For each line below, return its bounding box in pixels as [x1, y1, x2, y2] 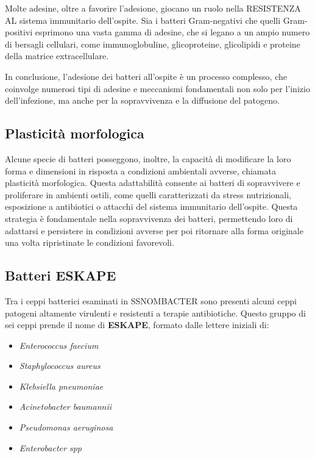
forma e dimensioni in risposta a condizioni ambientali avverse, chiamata [5, 164, 276, 177]
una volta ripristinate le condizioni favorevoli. [5, 236, 174, 249]
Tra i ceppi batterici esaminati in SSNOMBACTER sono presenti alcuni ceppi [5, 294, 297, 307]
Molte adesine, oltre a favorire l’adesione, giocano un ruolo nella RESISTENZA [5, 2, 301, 14]
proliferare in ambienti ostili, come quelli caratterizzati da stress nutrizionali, [5, 188, 291, 201]
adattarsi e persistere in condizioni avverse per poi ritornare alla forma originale [5, 224, 303, 237]
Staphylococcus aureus [19, 359, 101, 372]
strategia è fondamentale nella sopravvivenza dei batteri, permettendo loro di [5, 212, 293, 224]
